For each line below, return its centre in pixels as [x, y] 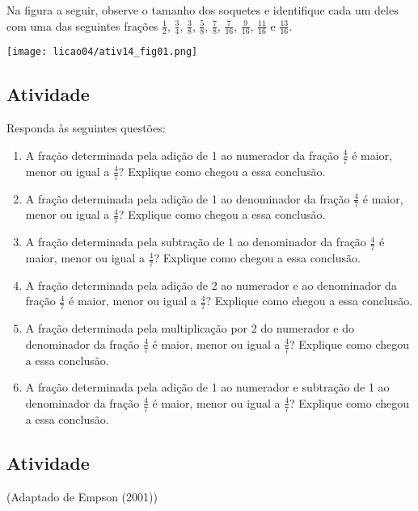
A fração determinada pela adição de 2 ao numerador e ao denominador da [211, 285]
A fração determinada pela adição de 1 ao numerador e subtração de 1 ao [207, 387]
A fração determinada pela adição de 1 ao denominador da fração [188, 198]
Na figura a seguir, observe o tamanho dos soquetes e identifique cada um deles [203, 10]
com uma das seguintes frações [82, 25]
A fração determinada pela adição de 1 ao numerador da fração [182, 155]
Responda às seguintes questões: [86, 128]
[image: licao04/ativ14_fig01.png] [102, 52]
